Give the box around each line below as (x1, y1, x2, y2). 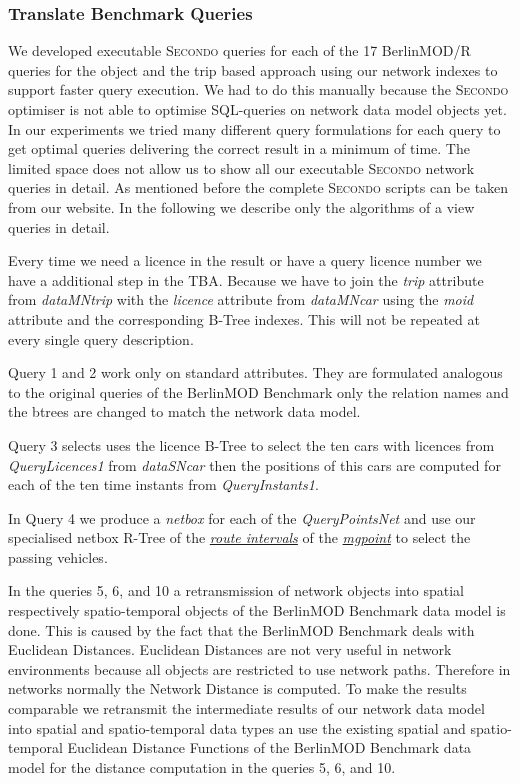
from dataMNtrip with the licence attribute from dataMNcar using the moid (8, 289, 474, 310)
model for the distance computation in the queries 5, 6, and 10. (8, 756, 396, 777)
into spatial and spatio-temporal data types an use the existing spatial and (8, 717, 466, 738)
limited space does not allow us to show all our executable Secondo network (8, 157, 475, 178)
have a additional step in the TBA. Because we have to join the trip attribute (8, 269, 484, 290)
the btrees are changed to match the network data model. (8, 401, 361, 422)
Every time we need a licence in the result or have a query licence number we (8, 250, 482, 271)
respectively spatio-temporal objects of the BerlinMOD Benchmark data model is (8, 600, 506, 621)
